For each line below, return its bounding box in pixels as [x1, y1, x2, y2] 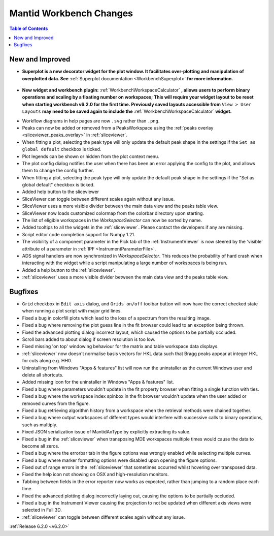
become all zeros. [22, 443, 59, 449]
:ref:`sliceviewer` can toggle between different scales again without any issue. [22, 514, 185, 520]
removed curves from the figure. [22, 400, 90, 406]
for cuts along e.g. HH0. [22, 358, 72, 364]
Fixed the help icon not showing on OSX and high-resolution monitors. [22, 471, 169, 478]
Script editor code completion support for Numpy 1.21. [22, 231, 135, 237]
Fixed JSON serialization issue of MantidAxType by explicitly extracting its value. [22, 429, 191, 435]
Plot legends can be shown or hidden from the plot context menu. [22, 153, 159, 160]
